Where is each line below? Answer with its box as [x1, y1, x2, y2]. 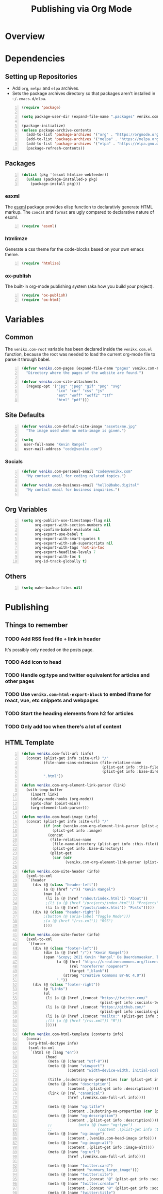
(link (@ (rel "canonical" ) [48, 1091, 105, 1096]
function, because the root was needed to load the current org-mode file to [5, 351, 156, 357]
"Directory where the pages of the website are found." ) [26, 370, 144, 375]
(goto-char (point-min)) [30, 801, 81, 806]
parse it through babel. [5, 356, 51, 362]
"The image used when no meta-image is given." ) [26, 429, 126, 433]
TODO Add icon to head [5, 659, 62, 666]
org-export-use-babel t [34, 532, 83, 537]
